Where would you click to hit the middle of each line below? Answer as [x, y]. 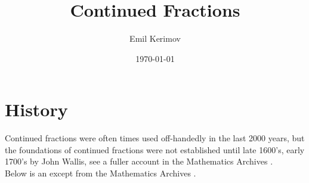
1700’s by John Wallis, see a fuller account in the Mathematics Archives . [139, 161]
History [36, 109]
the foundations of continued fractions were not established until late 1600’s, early [155, 149]
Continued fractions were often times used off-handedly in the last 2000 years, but [155, 138]
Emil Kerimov [155, 38]
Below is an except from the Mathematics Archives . [101, 173]
